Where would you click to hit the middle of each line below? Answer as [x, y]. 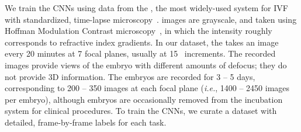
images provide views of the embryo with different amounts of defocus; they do [146, 65]
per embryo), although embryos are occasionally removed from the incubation [144, 99]
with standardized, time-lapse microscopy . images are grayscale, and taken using [151, 19]
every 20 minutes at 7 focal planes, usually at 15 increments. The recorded [140, 53]
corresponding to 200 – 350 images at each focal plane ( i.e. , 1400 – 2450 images [147, 88]
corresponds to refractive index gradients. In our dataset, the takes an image [142, 42]
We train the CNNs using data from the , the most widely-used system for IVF [146, 8]
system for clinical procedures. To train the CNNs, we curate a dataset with [141, 111]
